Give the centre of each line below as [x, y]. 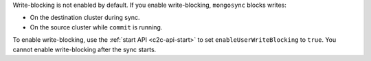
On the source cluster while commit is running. [96, 27]
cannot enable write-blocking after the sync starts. [85, 49]
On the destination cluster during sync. [85, 18]
